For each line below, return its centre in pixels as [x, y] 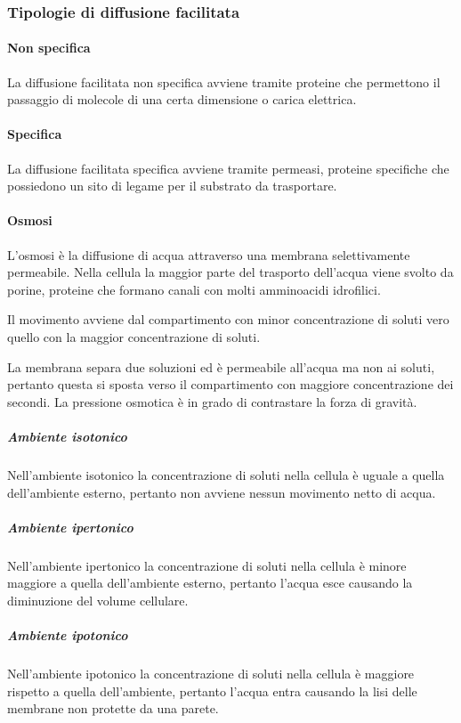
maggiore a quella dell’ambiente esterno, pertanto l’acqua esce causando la [210, 583]
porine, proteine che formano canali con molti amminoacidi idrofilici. [194, 289]
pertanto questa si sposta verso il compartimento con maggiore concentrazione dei [230, 384]
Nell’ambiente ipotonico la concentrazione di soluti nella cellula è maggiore [211, 674]
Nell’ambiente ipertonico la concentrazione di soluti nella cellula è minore [207, 565]
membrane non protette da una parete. [113, 708]
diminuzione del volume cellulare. [98, 600]
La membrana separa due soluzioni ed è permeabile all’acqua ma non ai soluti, [221, 366]
